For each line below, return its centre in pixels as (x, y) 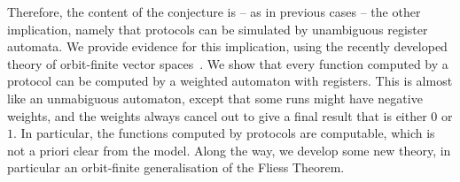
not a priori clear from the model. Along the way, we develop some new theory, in (229, 150)
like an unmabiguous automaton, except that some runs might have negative (215, 98)
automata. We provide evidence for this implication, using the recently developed (227, 46)
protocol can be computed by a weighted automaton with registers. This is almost (230, 81)
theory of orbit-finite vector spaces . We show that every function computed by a (228, 63)
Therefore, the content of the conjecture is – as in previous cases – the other (214, 11)
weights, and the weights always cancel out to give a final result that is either (217, 115)
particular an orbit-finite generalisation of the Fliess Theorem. (176, 167)
